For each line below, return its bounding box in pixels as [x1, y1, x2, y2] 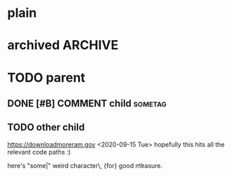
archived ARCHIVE [7, 37, 119, 54]
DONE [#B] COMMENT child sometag [7, 97, 167, 109]
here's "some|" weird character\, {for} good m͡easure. [7, 161, 163, 170]
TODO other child [7, 121, 85, 133]
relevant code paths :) [7, 147, 71, 156]
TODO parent [7, 69, 86, 85]
